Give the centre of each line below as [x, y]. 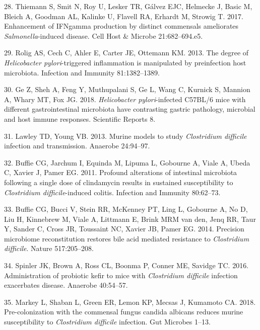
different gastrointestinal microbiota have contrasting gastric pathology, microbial [130, 109]
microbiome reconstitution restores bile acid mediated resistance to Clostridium [127, 238]
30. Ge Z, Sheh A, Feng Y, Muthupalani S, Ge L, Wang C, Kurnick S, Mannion [127, 89]
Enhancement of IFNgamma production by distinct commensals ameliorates [121, 26]
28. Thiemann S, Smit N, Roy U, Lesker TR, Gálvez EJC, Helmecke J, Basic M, [128, 6]
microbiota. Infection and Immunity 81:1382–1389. [82, 72]
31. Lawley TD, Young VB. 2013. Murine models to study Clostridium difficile [125, 136]
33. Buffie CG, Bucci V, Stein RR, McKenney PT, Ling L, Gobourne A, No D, [126, 209]
